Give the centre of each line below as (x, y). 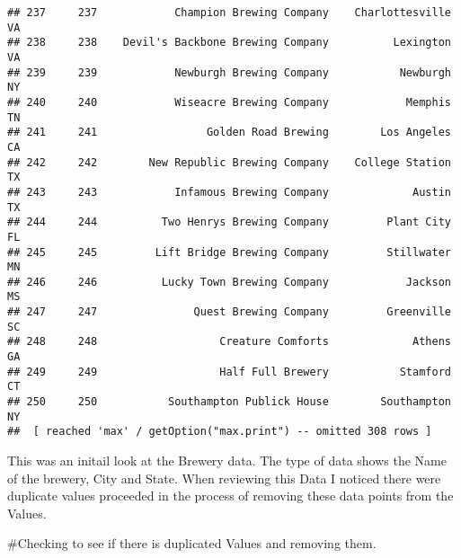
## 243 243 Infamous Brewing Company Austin (229, 192)
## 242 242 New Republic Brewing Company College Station (229, 162)
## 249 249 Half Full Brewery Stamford (229, 372)
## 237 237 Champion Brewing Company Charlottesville (229, 13)
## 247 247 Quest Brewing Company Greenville (229, 312)
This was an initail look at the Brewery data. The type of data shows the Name (227, 461)
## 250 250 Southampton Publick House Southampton (229, 402)
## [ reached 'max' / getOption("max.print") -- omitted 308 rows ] (220, 432)
